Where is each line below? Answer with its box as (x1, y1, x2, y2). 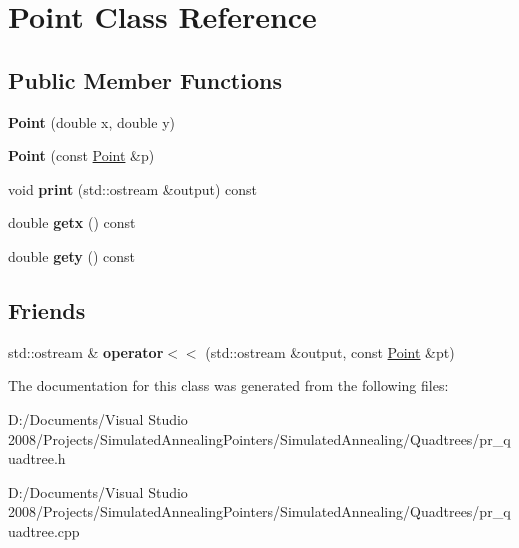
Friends (8, 294, 86, 325)
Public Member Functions (8, 64, 282, 95)
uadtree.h (8, 448, 66, 469)
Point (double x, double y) (8, 111, 175, 132)
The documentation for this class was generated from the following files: (8, 375, 449, 396)
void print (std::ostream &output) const (8, 178, 257, 199)
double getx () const (8, 212, 136, 233)
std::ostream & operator (8, 341, 164, 362)
